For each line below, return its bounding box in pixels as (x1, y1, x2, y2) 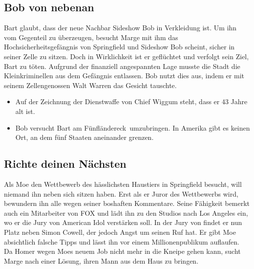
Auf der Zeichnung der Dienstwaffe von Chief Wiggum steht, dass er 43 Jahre (15, 96, 248, 107)
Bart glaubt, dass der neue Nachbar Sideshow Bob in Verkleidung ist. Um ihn (4, 22, 237, 33)
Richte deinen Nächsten (4, 156, 127, 171)
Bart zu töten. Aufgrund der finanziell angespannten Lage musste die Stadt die (4, 61, 240, 71)
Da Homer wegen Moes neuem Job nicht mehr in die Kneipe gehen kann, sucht (4, 246, 241, 256)
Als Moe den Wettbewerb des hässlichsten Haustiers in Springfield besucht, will (4, 179, 242, 189)
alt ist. (15, 106, 35, 116)
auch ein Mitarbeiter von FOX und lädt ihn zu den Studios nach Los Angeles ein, (4, 207, 248, 218)
